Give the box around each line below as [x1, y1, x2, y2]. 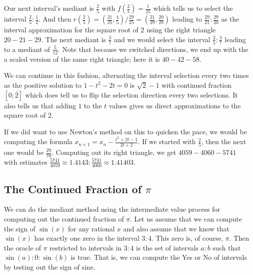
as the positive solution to [4, 79, 82, 90]
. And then [38, 14, 71, 24]
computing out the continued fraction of [4, 213, 124, 224]
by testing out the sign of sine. [4, 261, 95, 272]
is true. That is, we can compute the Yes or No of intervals [70, 252, 247, 262]
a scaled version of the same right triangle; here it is [4, 53, 160, 64]
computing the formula [4, 136, 73, 147]
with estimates [4, 156, 47, 167]
